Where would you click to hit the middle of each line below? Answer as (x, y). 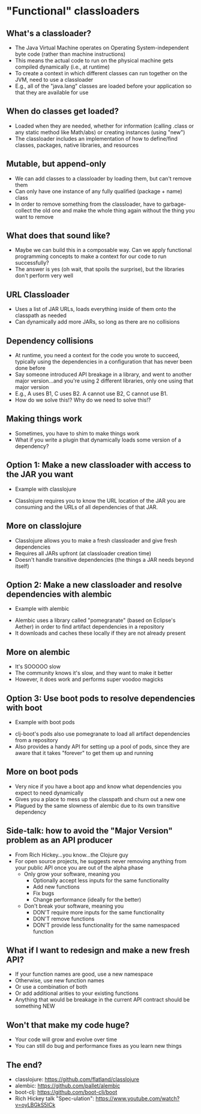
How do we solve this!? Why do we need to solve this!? (83, 400)
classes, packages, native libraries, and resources (77, 145)
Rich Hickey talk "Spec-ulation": (55, 1098)
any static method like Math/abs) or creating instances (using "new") (100, 132)
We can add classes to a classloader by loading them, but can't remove (103, 178)
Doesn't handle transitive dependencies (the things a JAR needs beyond (104, 559)
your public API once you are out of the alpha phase (79, 867)
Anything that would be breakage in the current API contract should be (102, 1000)
